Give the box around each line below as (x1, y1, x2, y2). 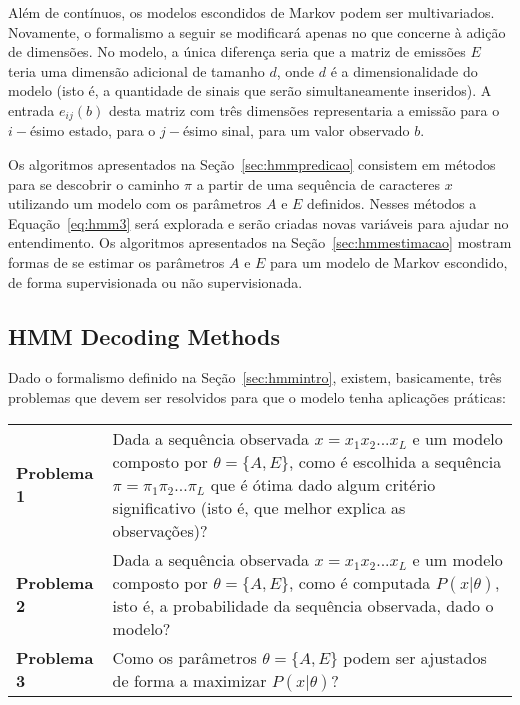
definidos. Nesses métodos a (307, 193, 477, 214)
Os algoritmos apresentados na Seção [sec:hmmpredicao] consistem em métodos (8, 154, 496, 175)
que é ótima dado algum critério (210, 472, 436, 496)
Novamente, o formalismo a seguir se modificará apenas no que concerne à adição (8, 21, 506, 42)
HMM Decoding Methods (8, 320, 281, 351)
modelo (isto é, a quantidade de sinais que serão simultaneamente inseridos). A (8, 80, 492, 101)
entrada (8, 99, 55, 120)
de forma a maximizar (112, 668, 267, 692)
